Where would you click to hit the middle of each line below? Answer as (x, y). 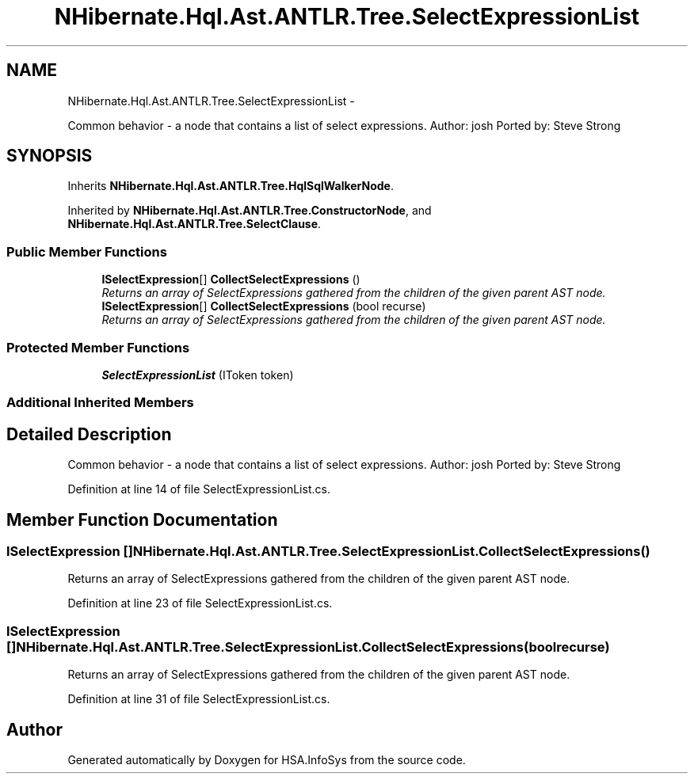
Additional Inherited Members (100, 403)
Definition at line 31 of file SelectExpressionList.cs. (199, 699)
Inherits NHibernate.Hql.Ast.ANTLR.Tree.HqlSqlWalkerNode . (231, 186)
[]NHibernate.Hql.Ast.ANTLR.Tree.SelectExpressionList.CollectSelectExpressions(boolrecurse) (308, 647)
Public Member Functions (87, 251)
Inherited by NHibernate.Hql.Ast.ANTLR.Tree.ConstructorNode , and (250, 211)
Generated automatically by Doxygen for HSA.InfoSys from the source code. (267, 759)
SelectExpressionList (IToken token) (198, 375)
